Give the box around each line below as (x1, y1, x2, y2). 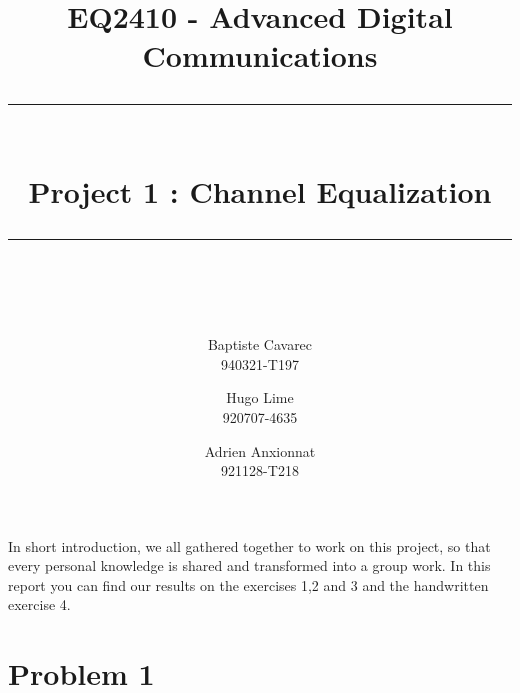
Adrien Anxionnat (204, 440, 316, 461)
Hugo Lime (226, 387, 294, 408)
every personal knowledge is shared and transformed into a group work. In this (8, 555, 491, 576)
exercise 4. (8, 594, 71, 615)
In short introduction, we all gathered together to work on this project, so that (8, 535, 491, 556)
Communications (142, 35, 378, 76)
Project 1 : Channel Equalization (28, 170, 492, 211)
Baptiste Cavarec (207, 334, 313, 355)
